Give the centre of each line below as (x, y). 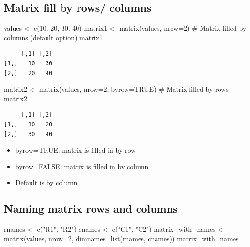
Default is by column (46, 182)
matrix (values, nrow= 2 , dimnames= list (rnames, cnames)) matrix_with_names (121, 238)
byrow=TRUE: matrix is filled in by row (76, 150)
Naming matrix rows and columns (91, 208)
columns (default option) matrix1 (53, 37)
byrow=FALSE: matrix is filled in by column (82, 166)
